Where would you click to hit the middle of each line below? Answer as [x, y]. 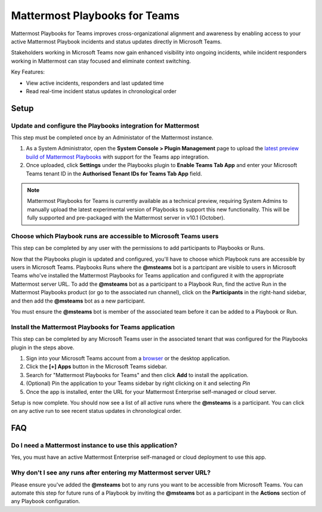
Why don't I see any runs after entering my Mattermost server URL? [111, 473]
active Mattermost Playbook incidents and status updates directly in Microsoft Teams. [116, 41]
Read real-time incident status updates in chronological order [101, 91]
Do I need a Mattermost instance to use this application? [94, 446]
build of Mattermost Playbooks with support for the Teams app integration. [118, 157]
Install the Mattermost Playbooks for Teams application [93, 327]
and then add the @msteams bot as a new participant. [78, 301]
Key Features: [28, 72]
